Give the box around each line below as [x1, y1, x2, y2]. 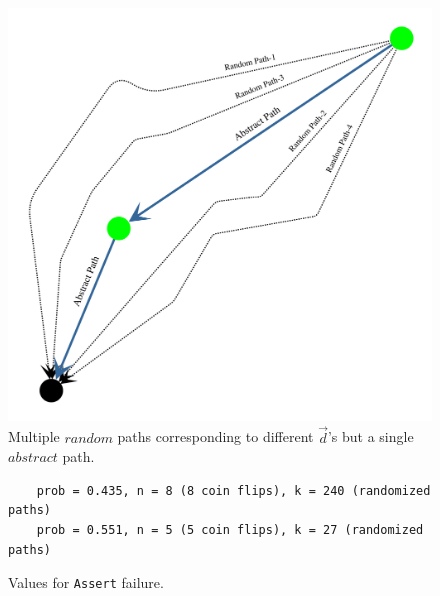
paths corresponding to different [117, 426, 314, 447]
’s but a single [327, 426, 414, 447]
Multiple [8, 426, 60, 447]
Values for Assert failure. [8, 572, 164, 593]
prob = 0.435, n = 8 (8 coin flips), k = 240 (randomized [36, 483, 431, 498]
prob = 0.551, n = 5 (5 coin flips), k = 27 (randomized [36, 523, 424, 537]
